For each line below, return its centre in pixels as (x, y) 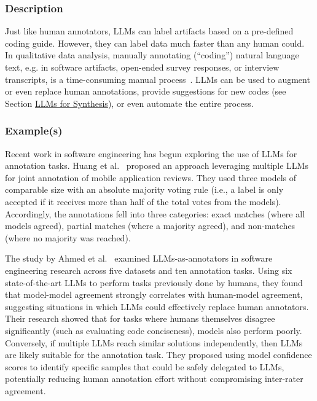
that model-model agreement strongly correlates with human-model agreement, (154, 294)
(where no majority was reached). (68, 237)
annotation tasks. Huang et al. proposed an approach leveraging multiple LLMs (157, 165)
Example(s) (34, 130)
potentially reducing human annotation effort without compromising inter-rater (154, 379)
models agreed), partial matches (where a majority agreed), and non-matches (150, 226)
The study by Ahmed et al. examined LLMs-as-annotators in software (139, 258)
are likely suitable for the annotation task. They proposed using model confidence (158, 355)
